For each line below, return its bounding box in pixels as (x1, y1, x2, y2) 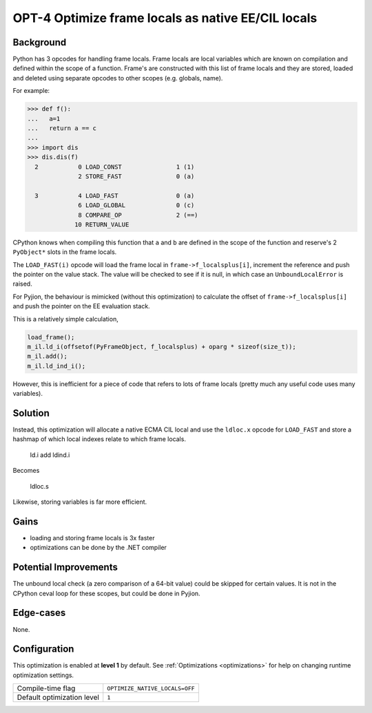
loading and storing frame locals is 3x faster (30, 533, 155, 542)
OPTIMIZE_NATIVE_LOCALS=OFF (107, 685, 196, 692)
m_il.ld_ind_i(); (27, 362, 86, 370)
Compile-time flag (17, 683, 76, 693)
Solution (12, 407, 50, 419)
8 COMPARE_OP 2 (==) (78, 211, 198, 219)
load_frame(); (27, 333, 75, 341)
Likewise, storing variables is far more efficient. (12, 498, 147, 506)
